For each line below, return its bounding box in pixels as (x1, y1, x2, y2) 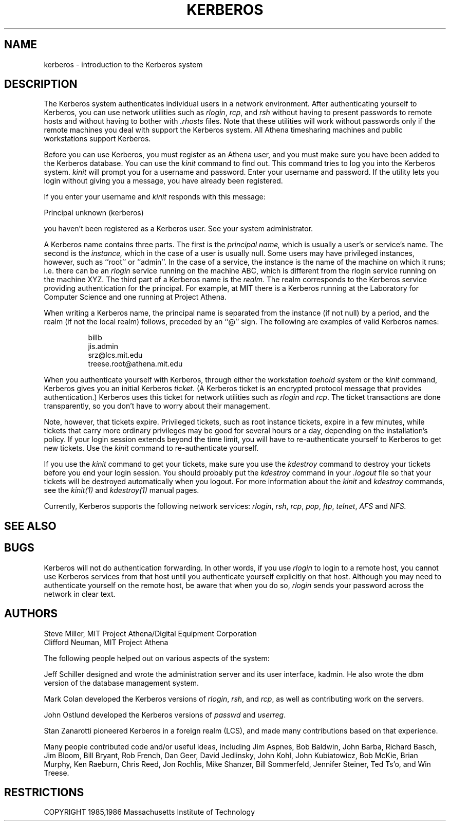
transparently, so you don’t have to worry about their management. (44, 401, 270, 411)
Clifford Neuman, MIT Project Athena (44, 637, 168, 647)
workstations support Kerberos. (44, 134, 151, 143)
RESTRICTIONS (4, 785, 84, 799)
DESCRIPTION (4, 78, 78, 91)
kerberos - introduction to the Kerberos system (44, 60, 203, 69)
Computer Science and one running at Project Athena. (44, 292, 227, 302)
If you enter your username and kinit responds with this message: (44, 192, 266, 201)
